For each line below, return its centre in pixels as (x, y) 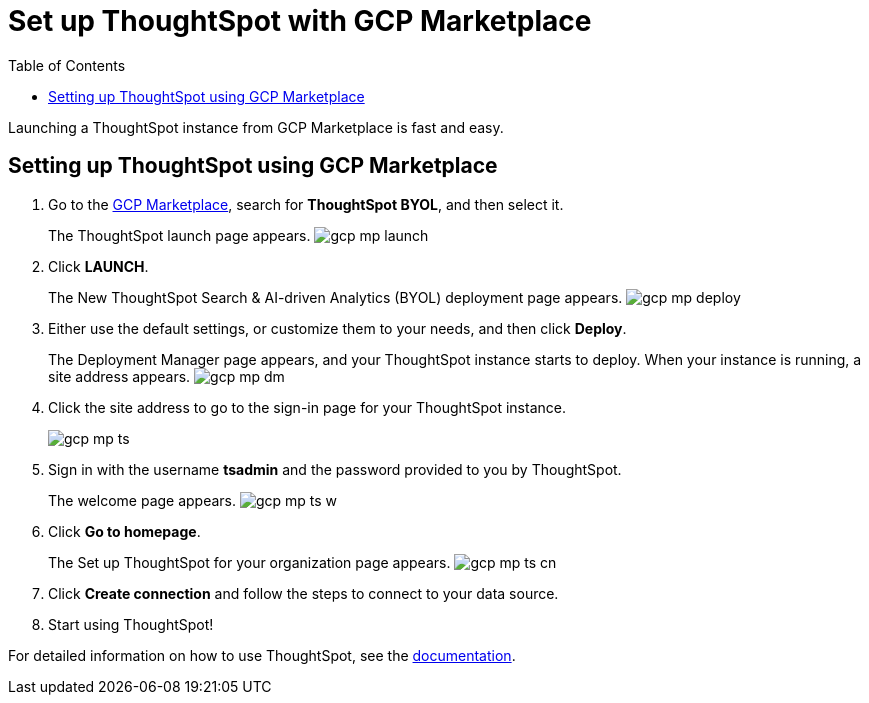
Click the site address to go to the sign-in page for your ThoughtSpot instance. (307, 407)
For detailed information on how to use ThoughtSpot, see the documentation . (262, 655)
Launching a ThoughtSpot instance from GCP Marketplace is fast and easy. (256, 127)
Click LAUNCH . (98, 266)
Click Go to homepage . (124, 531)
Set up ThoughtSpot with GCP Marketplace (300, 21)
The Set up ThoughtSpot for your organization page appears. (249, 562)
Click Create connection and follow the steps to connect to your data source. (303, 593)
